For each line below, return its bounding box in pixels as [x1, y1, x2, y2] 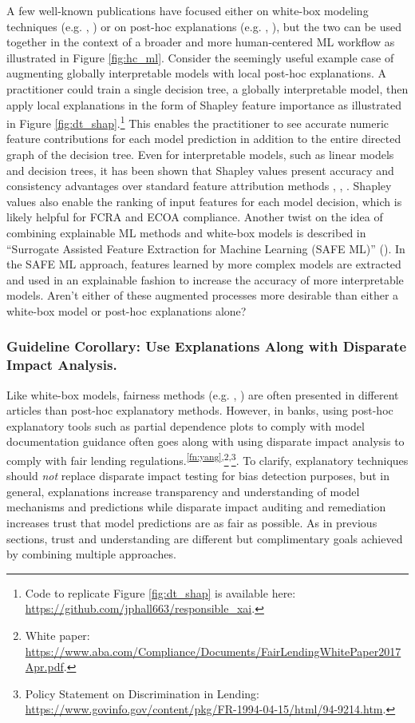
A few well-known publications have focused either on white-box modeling [6, 2, 369, 18]
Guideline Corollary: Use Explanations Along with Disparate [6, 336, 407, 356]
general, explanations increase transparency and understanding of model [6, 483, 360, 499]
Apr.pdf [25, 658, 64, 675]
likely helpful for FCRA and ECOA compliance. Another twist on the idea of [6, 209, 383, 225]
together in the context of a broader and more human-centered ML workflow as [6, 34, 395, 50]
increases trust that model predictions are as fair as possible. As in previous [6, 514, 377, 531]
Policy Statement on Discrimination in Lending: [25, 685, 259, 701]
